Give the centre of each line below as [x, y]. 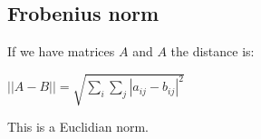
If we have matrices [61, 51]
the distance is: [213, 51]
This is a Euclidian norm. [78, 127]
